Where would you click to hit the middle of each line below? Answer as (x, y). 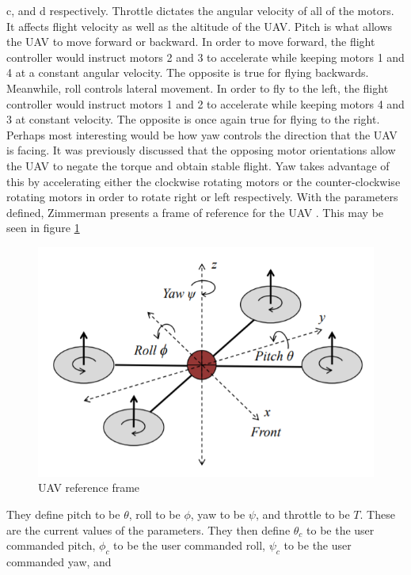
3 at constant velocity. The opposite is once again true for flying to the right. (193, 119)
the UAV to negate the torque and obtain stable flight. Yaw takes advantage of (198, 165)
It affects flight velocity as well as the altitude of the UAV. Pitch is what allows (200, 26)
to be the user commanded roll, (189, 545)
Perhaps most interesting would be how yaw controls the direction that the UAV (202, 134)
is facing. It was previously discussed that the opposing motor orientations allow (201, 150)
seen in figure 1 (43, 228)
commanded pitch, (51, 545)
